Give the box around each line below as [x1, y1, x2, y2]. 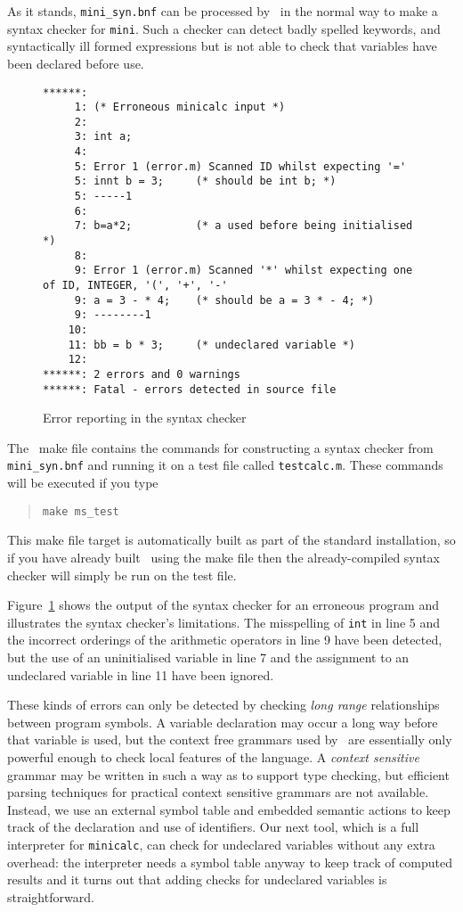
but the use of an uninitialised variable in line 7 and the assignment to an [7, 648, 410, 666]
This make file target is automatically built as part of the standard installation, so [7, 530, 456, 549]
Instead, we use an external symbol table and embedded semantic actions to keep [7, 800, 451, 818]
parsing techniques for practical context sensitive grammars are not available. [7, 783, 429, 801]
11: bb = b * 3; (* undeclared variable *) [68, 338, 355, 351]
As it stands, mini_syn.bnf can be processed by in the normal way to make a [7, 2, 438, 20]
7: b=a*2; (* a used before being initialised [74, 219, 413, 233]
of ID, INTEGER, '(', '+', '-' [43, 279, 228, 292]
